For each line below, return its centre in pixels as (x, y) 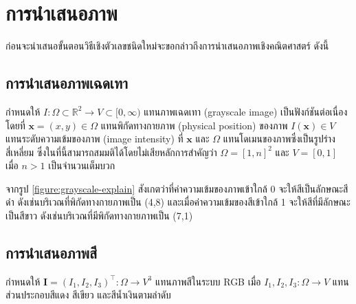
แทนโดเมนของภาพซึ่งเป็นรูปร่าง (279, 139)
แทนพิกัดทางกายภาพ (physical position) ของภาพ (194, 125)
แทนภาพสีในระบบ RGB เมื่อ (208, 281)
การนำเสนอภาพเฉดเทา (67, 83)
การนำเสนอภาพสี (52, 253)
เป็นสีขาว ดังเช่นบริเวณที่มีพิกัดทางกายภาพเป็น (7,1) (99, 216)
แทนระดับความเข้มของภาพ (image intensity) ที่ (94, 139)
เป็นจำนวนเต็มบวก (82, 165)
